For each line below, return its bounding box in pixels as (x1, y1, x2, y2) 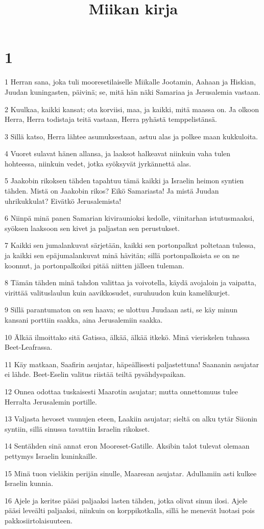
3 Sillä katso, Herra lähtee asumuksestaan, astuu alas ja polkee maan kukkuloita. (5, 131, 258, 141)
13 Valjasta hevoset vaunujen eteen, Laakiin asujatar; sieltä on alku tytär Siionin (5, 413, 257, 424)
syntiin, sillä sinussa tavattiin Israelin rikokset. (5, 423, 150, 434)
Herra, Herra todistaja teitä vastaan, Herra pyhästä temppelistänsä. (5, 114, 217, 124)
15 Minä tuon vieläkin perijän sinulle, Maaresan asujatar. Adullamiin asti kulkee (5, 468, 257, 478)
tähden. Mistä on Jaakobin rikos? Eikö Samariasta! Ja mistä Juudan (5, 185, 219, 196)
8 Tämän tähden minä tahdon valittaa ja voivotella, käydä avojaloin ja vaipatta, (5, 277, 256, 288)
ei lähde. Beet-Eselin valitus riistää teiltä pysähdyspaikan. (5, 369, 186, 379)
